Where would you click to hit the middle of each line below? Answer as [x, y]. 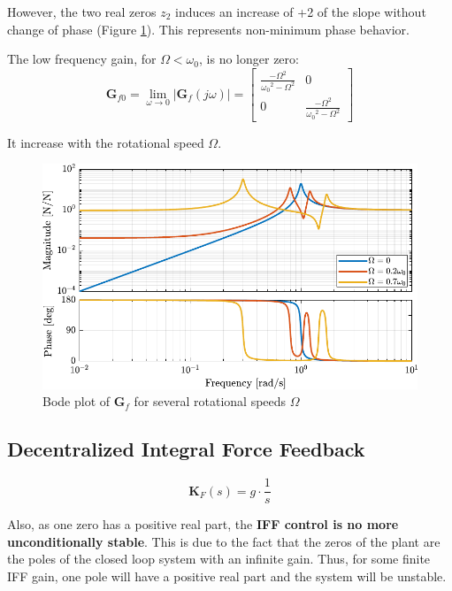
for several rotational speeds [210, 401]
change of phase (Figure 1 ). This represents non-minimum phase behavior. [208, 29]
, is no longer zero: [249, 59]
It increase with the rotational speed [106, 142]
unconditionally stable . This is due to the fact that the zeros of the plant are [224, 541]
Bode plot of [77, 401]
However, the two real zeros [82, 12]
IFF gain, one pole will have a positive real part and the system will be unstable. [227, 576]
